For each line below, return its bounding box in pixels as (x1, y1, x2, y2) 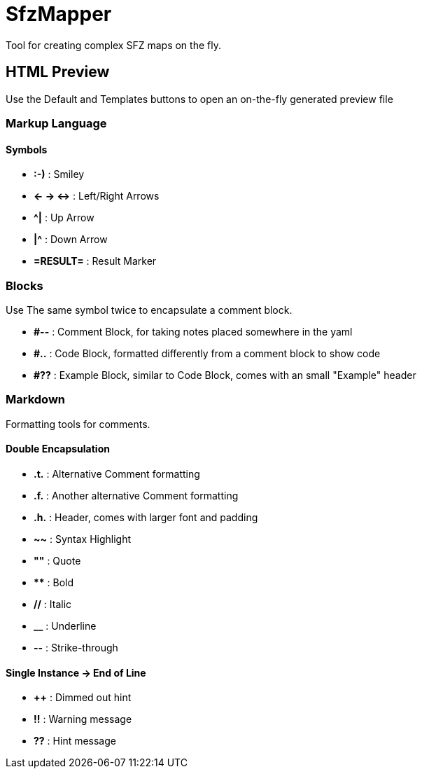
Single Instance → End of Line (6, 666, 146, 679)
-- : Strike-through (34, 641, 118, 654)
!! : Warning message (34, 713, 132, 726)
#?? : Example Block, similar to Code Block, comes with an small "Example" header (34, 368, 416, 381)
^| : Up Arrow (34, 212, 94, 224)
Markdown (6, 392, 65, 407)
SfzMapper (6, 2, 112, 26)
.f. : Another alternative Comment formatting (34, 489, 239, 502)
